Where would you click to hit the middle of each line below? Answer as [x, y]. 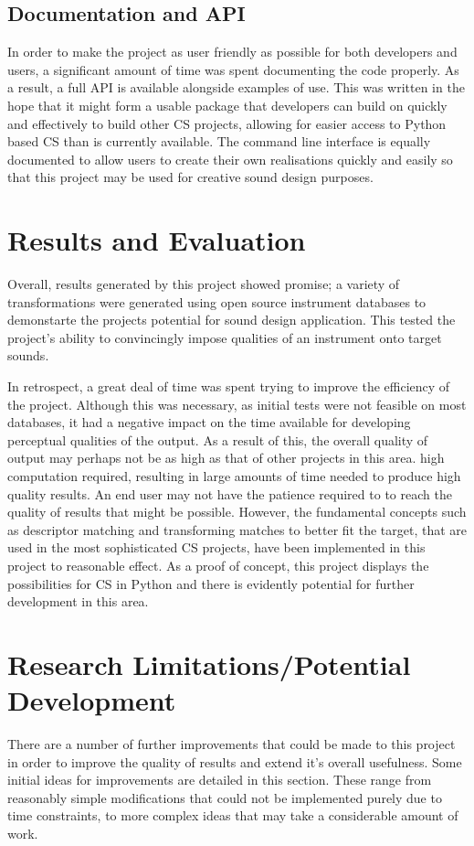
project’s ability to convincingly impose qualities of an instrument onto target [225, 337]
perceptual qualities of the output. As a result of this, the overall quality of [218, 439]
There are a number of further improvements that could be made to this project [232, 744]
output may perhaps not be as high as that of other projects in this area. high [226, 458]
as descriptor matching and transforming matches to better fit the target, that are [237, 529]
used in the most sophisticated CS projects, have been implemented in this [216, 547]
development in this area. [78, 601]
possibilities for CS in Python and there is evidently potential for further [211, 583]
